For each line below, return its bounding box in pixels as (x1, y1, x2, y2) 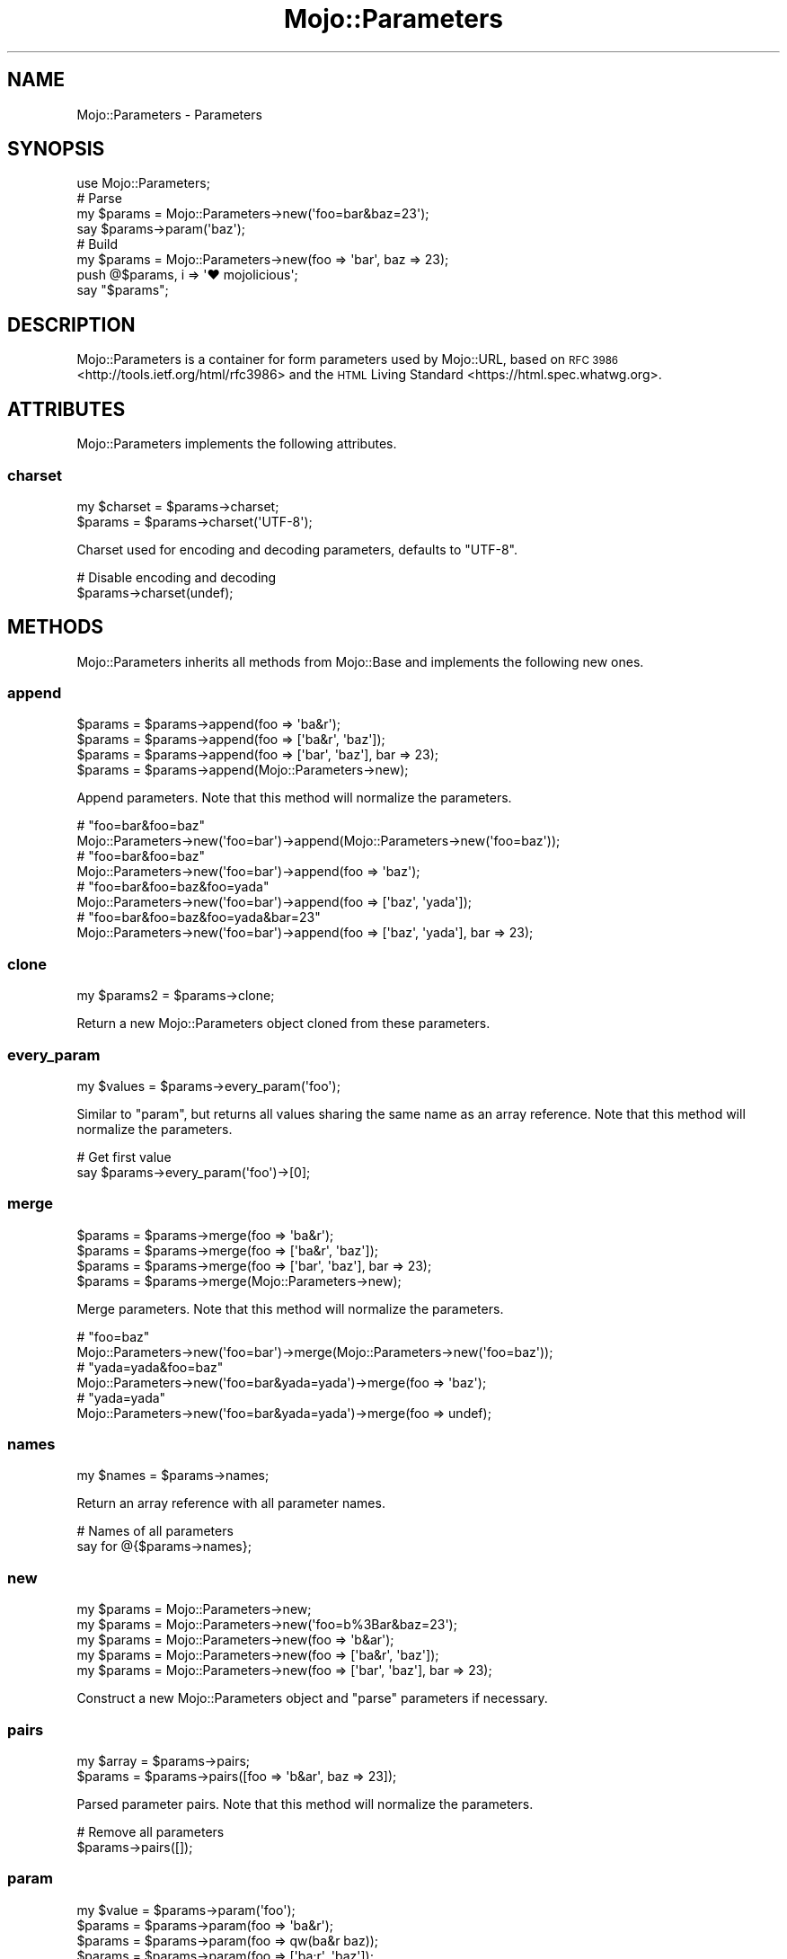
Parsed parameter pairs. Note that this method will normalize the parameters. (76, 1795, 534, 1812)
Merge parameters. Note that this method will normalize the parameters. (76, 1300, 504, 1316)
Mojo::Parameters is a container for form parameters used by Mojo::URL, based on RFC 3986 (76, 351, 619, 368)
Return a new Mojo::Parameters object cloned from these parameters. (76, 1015, 491, 1032)
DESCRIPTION (7, 313, 136, 336)
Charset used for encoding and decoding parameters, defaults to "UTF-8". (76, 541, 518, 557)
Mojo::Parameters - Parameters (76, 106, 262, 122)
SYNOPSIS (7, 137, 105, 161)
